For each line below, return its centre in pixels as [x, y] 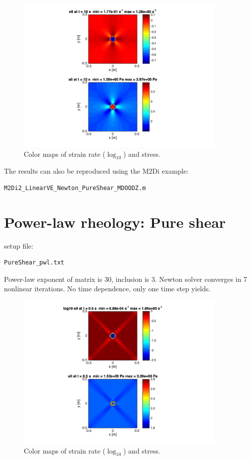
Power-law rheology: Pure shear [115, 222]
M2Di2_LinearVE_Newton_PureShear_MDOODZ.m [75, 188]
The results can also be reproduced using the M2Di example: [96, 171]
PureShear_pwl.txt [34, 263]
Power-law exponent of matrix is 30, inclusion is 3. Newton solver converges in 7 [126, 279]
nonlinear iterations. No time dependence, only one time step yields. [107, 289]
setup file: [19, 245]
